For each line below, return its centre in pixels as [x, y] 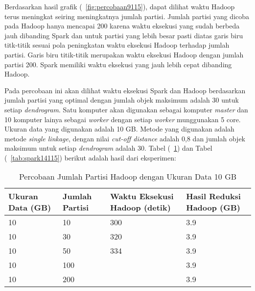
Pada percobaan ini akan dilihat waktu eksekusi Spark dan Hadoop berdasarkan [125, 90]
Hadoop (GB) [213, 207]
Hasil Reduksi [213, 196]
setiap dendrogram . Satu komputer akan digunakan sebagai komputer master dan [126, 109]
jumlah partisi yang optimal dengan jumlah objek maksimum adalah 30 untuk [122, 100]
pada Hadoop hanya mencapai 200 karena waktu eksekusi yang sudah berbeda [122, 26]
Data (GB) [30, 207]
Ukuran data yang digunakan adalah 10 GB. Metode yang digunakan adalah [119, 129]
